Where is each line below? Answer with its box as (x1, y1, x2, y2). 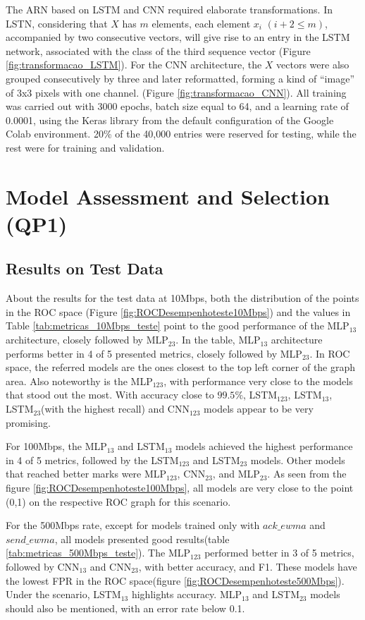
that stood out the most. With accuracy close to (6, 387, 214, 402)
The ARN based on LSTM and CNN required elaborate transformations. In (6, 2, 333, 16)
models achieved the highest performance (175, 439, 353, 454)
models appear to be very (204, 401, 314, 416)
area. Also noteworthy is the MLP (6, 373, 153, 388)
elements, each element (151, 16, 251, 30)
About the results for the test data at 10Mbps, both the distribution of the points (6, 291, 359, 305)
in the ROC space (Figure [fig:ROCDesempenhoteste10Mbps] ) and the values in (6, 304, 351, 319)
